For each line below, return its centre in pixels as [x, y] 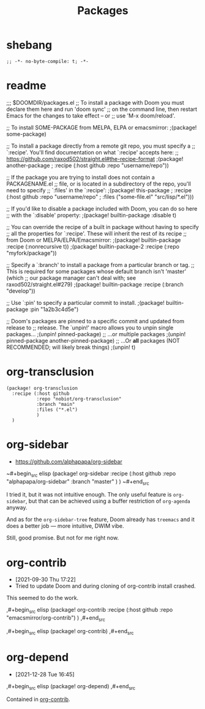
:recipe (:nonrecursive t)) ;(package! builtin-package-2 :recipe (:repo [93, 246]
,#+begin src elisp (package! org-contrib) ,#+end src [70, 632]
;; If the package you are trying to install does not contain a [80, 177]
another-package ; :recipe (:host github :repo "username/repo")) [88, 165]
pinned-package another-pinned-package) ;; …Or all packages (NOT [93, 340]
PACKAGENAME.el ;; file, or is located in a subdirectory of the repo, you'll [99, 184]
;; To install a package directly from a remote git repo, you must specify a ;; [101, 146]
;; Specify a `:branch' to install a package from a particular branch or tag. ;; [100, 264]
